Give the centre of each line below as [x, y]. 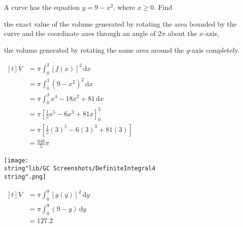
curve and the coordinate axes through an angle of [80, 33]
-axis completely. [214, 49]
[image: [16, 160]
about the [182, 33]
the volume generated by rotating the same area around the [94, 49]
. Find [163, 7]
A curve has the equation [42, 7]
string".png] [25, 177]
